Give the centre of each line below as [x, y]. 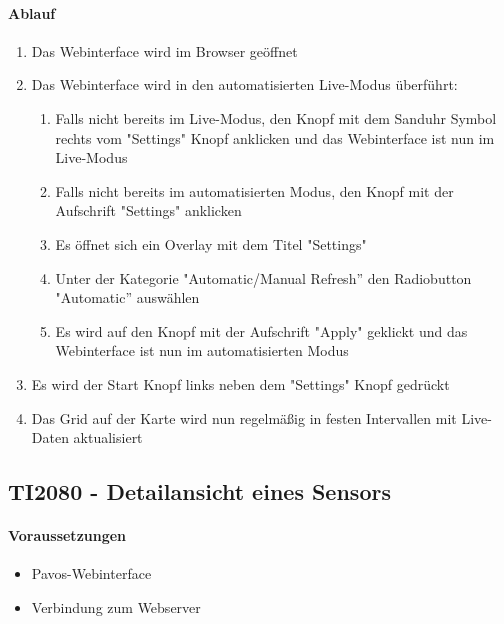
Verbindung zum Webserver [116, 606]
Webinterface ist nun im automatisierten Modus [202, 350]
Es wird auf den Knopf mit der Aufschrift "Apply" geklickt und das [261, 330]
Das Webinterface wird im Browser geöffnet [164, 50]
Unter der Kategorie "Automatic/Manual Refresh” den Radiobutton [263, 277]
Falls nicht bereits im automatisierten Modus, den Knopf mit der [254, 190]
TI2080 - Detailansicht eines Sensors [199, 491]
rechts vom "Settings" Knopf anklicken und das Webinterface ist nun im [275, 137]
